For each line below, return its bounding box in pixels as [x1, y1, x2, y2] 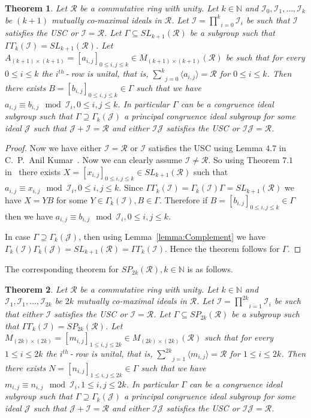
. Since [119, 181, 143, 194]
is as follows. [187, 263, 233, 275]
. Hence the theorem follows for [164, 242, 280, 254]
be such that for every [225, 51, 305, 64]
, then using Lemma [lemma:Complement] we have [78, 230, 265, 243]
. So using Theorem [208, 153, 280, 166]
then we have [5, 209, 53, 222]
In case [5, 230, 31, 243]
